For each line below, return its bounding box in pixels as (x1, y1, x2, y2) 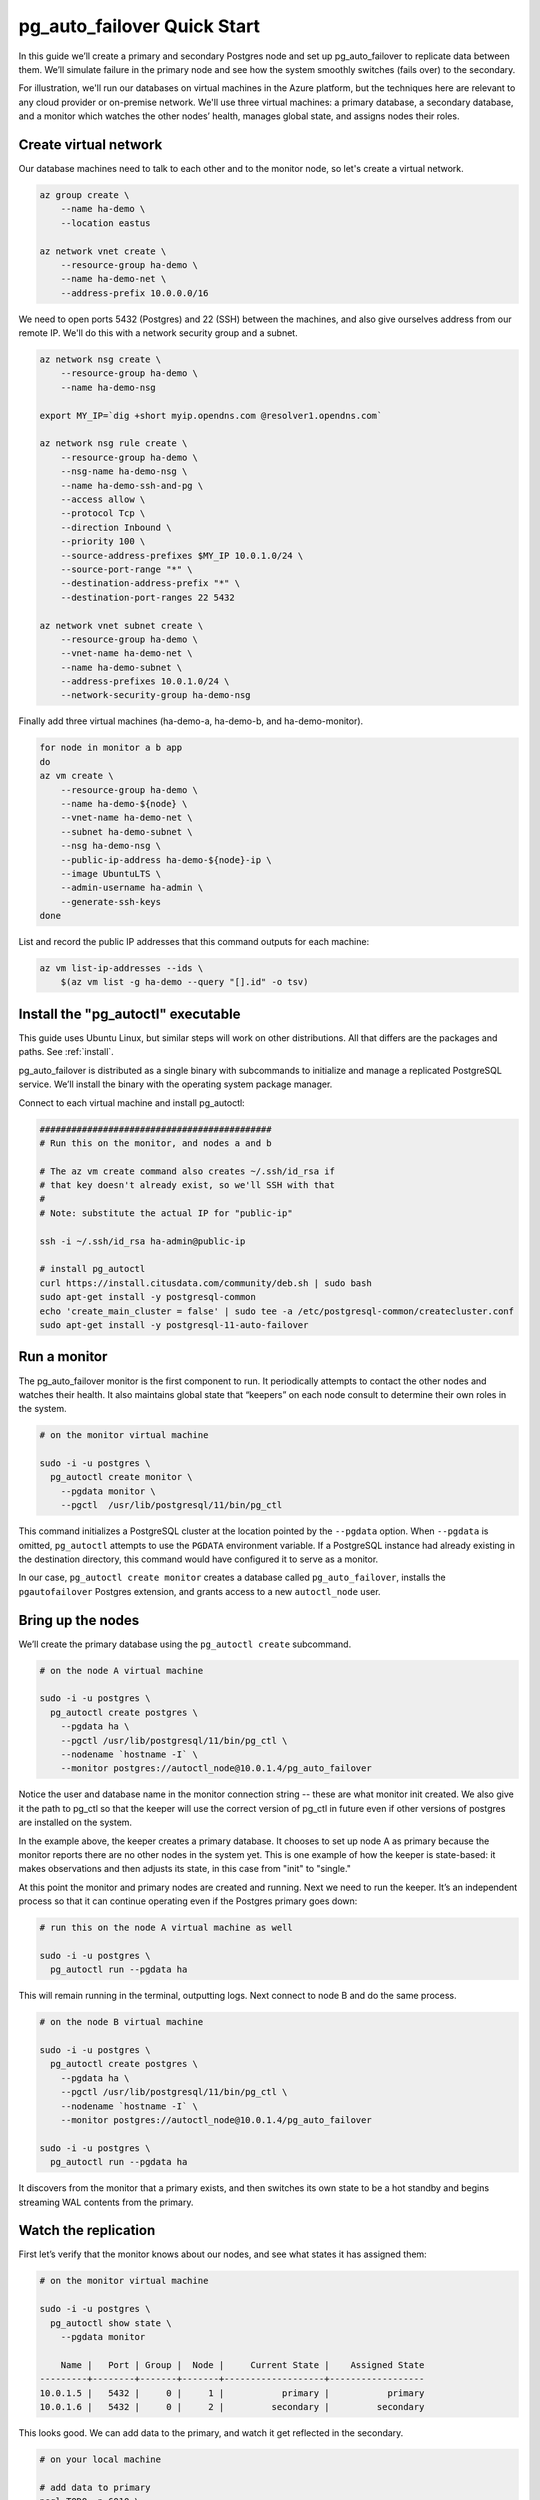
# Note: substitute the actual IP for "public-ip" (39, 1207, 294, 1219)
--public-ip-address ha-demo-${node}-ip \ (60, 854, 272, 865)
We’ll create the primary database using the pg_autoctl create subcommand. (18, 1638, 352, 1650)
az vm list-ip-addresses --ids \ (39, 963, 204, 974)
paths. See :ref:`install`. (18, 1046, 114, 1058)
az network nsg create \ (39, 354, 162, 365)
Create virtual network (18, 136, 163, 153)
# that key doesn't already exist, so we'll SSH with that (39, 1180, 335, 1191)
